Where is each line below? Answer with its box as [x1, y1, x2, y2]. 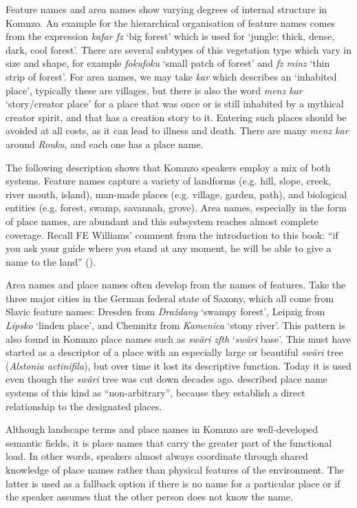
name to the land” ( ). [6, 254, 96, 268]
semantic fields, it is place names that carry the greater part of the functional [6, 435, 332, 449]
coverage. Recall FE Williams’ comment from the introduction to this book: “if [6, 227, 338, 242]
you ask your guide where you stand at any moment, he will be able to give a [6, 241, 332, 255]
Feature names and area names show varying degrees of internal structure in [6, 2, 327, 16]
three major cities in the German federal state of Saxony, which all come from [6, 290, 334, 305]
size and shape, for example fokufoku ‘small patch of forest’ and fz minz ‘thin [6, 56, 330, 70]
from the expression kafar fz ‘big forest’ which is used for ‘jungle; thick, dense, [6, 29, 335, 43]
